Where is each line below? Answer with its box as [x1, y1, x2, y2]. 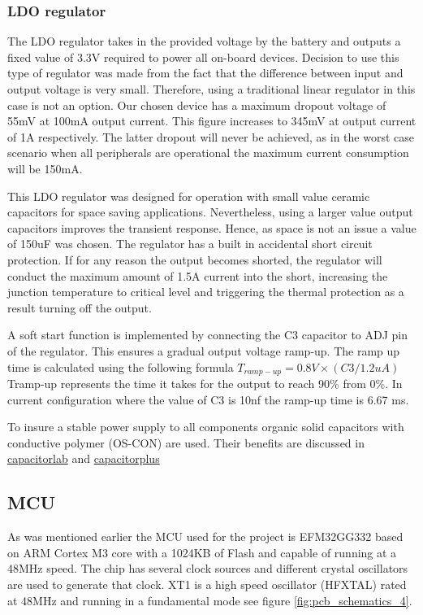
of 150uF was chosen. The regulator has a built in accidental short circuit [7, 235, 373, 252]
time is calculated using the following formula [7, 358, 234, 375]
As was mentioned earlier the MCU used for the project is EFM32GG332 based [7, 528, 404, 545]
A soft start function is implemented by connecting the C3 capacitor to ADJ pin [7, 326, 408, 343]
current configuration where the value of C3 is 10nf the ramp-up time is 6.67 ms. [7, 390, 409, 408]
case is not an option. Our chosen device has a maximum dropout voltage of [7, 96, 386, 113]
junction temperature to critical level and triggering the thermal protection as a [7, 283, 404, 300]
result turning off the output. [7, 299, 152, 316]
